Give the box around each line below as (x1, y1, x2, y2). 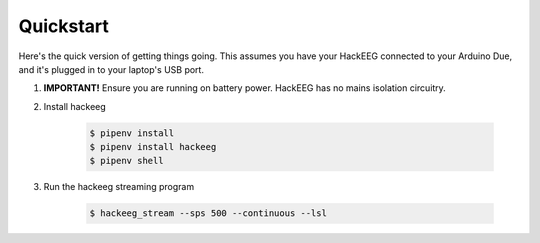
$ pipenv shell (89, 155, 164, 167)
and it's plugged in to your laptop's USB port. (18, 63, 205, 75)
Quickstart (18, 15, 110, 37)
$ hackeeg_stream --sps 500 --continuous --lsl (89, 208, 327, 219)
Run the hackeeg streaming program (43, 181, 195, 193)
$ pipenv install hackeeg (89, 141, 217, 153)
